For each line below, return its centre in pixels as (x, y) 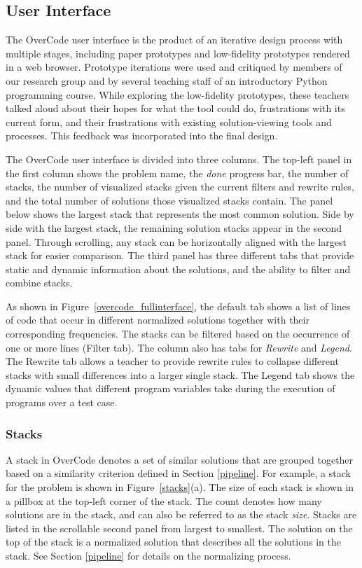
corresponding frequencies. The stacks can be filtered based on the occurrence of (178, 334)
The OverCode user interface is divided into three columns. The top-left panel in (179, 159)
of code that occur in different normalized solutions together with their (158, 320)
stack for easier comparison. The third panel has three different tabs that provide (180, 255)
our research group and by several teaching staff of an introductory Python (167, 80)
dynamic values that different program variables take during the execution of (170, 388)
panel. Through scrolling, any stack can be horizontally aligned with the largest (176, 241)
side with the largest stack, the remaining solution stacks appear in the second (174, 227)
